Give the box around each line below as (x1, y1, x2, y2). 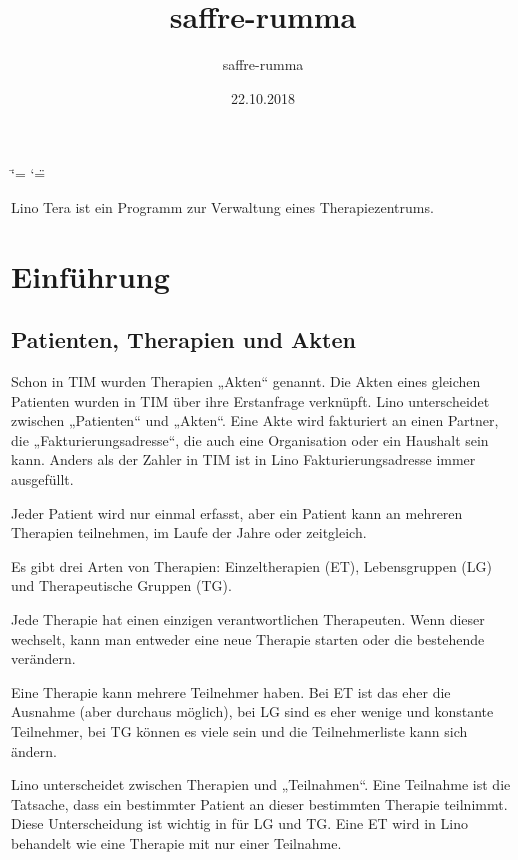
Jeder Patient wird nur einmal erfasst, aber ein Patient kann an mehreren (11, 502, 463, 523)
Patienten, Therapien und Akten (11, 324, 356, 355)
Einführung (11, 255, 170, 296)
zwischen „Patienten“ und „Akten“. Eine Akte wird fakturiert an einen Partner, (11, 410, 499, 431)
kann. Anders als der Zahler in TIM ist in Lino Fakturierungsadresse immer (11, 449, 476, 470)
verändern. (11, 648, 76, 669)
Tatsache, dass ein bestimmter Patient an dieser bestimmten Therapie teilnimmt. (11, 793, 508, 814)
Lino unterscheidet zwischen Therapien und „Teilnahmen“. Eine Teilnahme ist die (11, 774, 511, 795)
